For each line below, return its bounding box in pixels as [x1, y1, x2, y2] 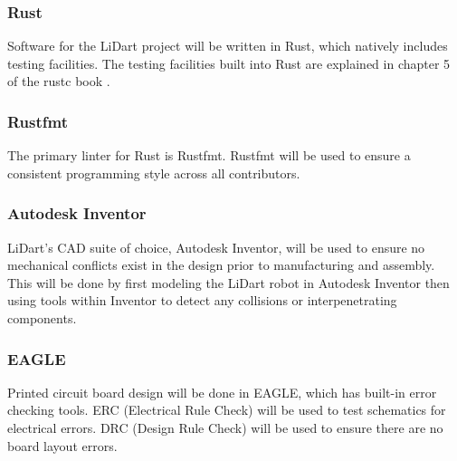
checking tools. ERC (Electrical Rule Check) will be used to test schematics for [7, 400, 446, 419]
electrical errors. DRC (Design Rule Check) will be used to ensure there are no [7, 418, 443, 437]
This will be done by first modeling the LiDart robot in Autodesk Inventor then [7, 273, 450, 292]
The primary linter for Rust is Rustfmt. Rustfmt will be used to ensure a [7, 146, 411, 165]
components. [7, 309, 77, 327]
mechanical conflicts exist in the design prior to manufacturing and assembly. [7, 255, 435, 274]
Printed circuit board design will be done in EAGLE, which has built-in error [7, 382, 437, 401]
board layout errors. [7, 436, 118, 455]
